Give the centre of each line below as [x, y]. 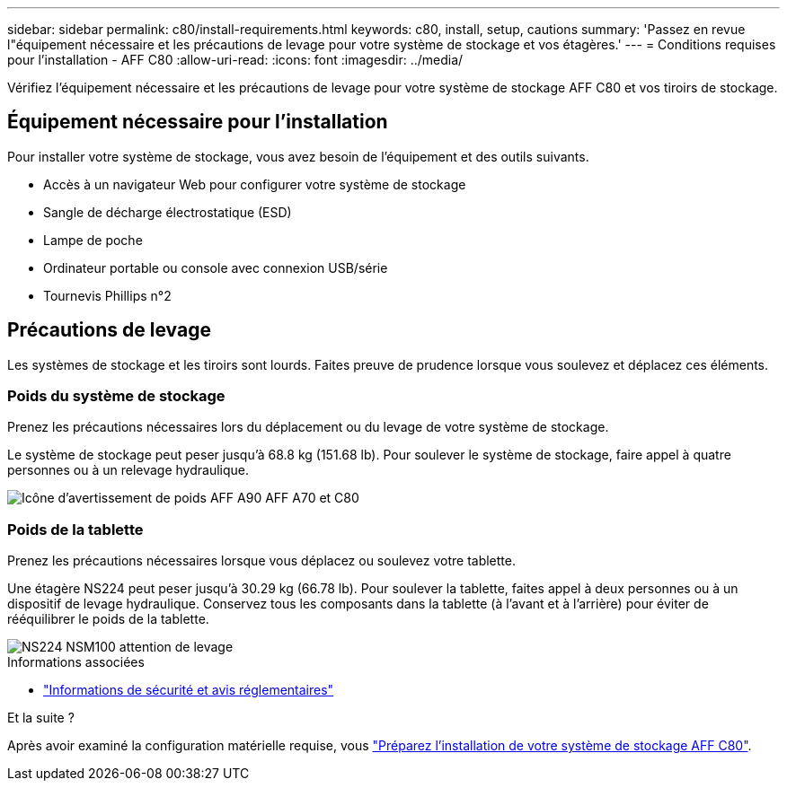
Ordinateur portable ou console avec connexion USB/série [216, 267]
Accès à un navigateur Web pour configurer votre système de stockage [255, 184]
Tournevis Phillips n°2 [107, 295]
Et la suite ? [41, 718]
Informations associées [76, 662]
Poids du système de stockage [116, 396]
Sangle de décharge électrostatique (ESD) [168, 212]
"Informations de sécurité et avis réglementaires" [189, 690]
